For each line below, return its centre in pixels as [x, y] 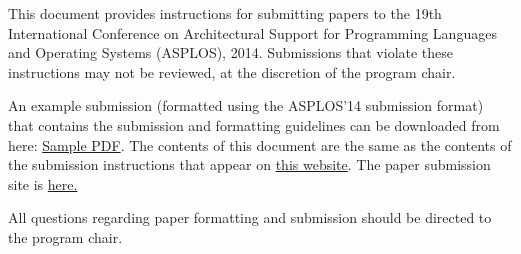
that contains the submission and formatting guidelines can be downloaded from [254, 124]
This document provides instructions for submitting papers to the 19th [225, 13]
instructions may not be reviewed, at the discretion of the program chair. [232, 71]
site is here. [43, 183]
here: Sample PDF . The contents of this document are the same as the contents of [260, 144]
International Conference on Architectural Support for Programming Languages [252, 32]
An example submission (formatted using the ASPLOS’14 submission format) [246, 105]
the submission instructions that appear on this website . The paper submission [249, 164]
